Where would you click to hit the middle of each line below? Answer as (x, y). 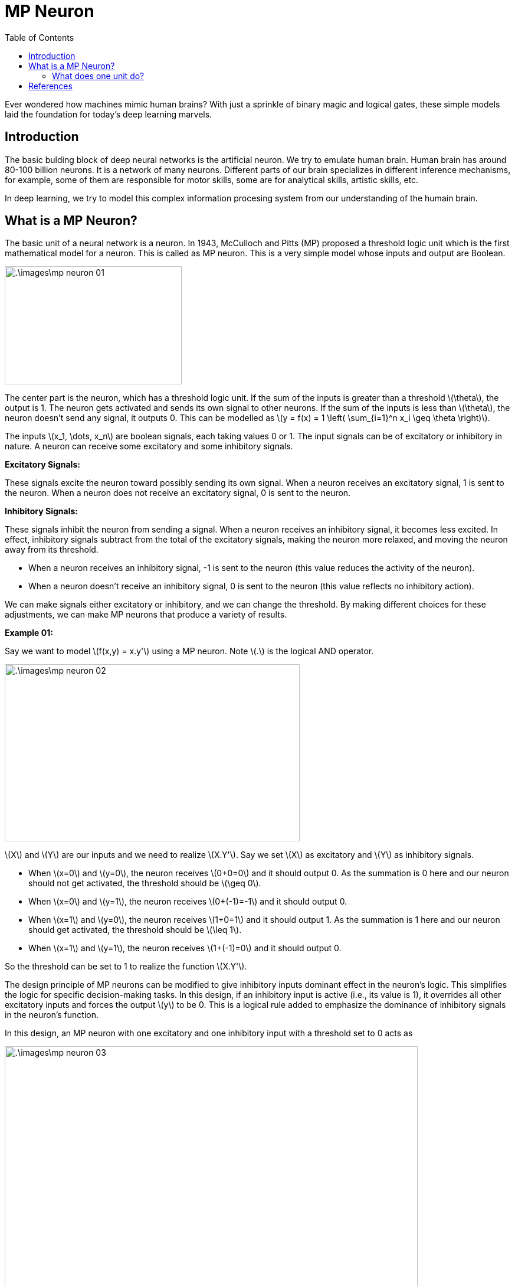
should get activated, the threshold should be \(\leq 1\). (135, 930)
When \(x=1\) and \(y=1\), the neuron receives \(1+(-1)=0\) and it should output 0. (185, 948)
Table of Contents (40, 37)
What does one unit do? (98, 76)
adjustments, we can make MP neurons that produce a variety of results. (146, 615)
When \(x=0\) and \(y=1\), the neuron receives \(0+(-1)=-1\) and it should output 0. (188, 902)
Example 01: (29, 633)
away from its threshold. (52, 550)
